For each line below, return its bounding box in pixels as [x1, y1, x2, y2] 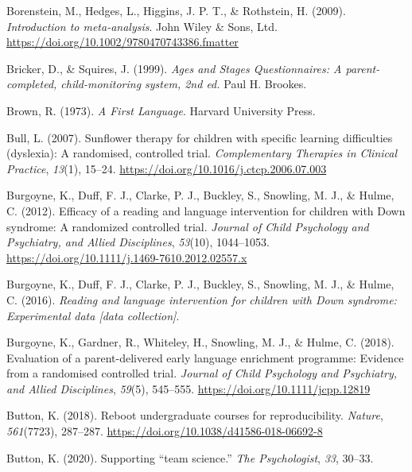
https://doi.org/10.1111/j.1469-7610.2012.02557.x [6, 249, 247, 265]
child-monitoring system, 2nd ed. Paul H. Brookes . [60, 75, 307, 92]
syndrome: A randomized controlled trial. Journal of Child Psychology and [6, 218, 369, 234]
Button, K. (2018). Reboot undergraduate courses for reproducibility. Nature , [6, 407, 383, 424]
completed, [6, 75, 57, 92]
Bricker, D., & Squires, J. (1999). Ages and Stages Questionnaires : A [6, 60, 342, 76]
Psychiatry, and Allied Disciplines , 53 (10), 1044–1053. [6, 234, 270, 250]
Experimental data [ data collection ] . [6, 307, 180, 323]
